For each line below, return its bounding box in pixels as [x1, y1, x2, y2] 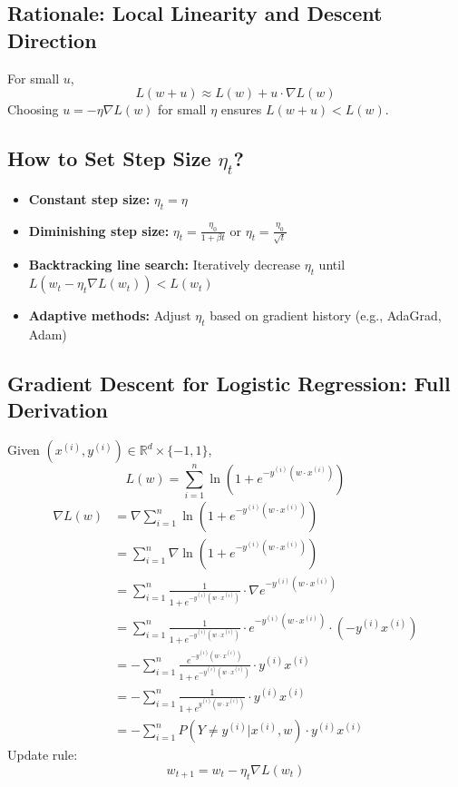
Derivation [7, 396, 108, 424]
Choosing [7, 100, 59, 119]
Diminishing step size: [28, 221, 170, 240]
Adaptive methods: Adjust [28, 306, 191, 325]
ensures [220, 100, 262, 119]
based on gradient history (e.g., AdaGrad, [210, 306, 442, 325]
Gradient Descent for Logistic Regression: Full [7, 369, 451, 397]
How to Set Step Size [7, 144, 211, 172]
